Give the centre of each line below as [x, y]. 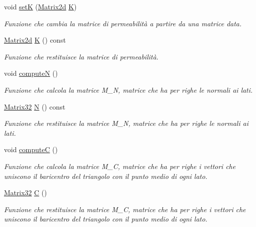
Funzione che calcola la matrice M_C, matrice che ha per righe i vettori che [120, 166]
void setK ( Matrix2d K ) [40, 6]
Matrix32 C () [26, 193]
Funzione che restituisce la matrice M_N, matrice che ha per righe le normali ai [126, 123]
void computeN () [31, 73]
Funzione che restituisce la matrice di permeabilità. [81, 56]
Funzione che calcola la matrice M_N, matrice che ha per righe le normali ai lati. [128, 89]
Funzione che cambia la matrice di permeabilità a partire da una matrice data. [123, 23]
